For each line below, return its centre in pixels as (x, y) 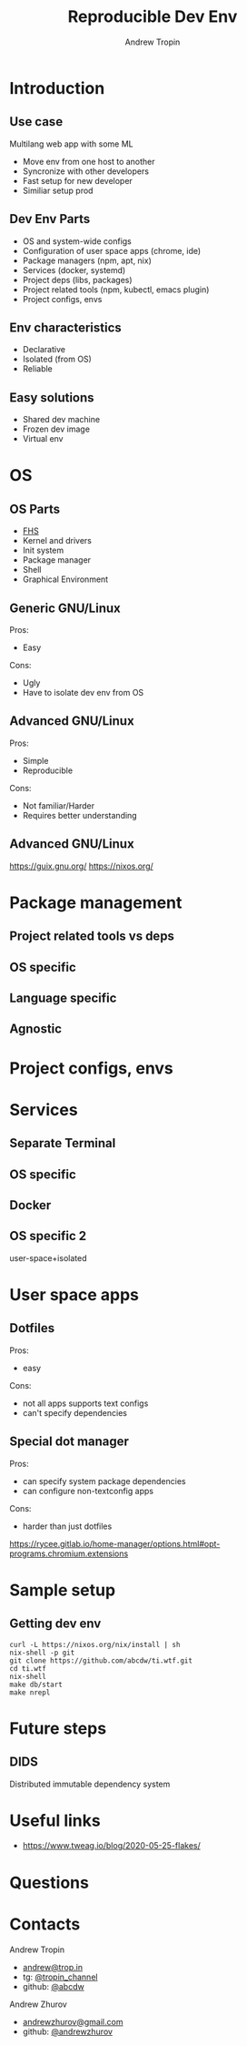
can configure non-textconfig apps (88, 1491)
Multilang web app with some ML (71, 144)
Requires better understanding (80, 815)
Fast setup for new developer (78, 180)
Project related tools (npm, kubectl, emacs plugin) (116, 290)
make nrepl (30, 1692)
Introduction (57, 88)
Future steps (58, 1728)
